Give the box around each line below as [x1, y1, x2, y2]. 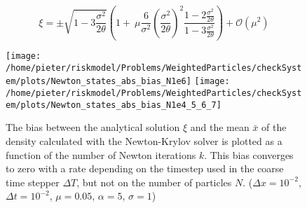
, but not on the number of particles [76, 174, 232, 189]
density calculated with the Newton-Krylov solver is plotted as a [6, 133, 282, 148]
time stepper [6, 174, 60, 189]
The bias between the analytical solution [6, 120, 180, 134]
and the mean [190, 120, 250, 134]
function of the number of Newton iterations [6, 147, 196, 162]
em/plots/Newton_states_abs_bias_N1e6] [6, 76, 191, 87]
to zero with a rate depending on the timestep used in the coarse [6, 161, 284, 176]
